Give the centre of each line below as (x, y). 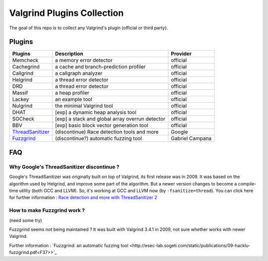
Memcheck (25, 61)
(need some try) (26, 220)
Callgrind (23, 73)
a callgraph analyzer (79, 73)
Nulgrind (22, 106)
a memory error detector (84, 61)
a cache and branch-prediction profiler (100, 67)
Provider (181, 54)
